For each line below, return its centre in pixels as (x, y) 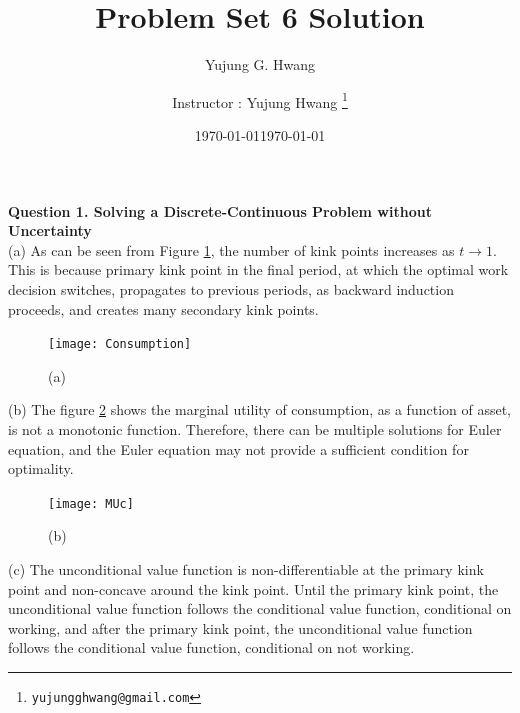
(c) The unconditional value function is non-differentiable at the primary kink (246, 569)
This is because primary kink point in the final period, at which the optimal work (258, 269)
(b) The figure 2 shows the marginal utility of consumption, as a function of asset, (259, 409)
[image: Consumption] (120, 344)
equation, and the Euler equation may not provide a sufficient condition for (238, 448)
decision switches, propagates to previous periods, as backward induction (231, 288)
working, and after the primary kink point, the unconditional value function (240, 627)
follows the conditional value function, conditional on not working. (211, 647)
